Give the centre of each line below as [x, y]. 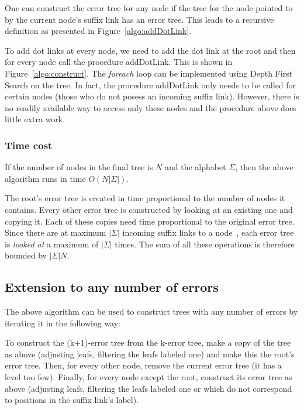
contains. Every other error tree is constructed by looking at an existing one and [149, 209]
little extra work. [35, 119]
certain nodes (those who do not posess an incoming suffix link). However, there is [152, 96]
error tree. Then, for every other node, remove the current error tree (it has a [143, 365]
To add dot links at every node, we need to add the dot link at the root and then [150, 50]
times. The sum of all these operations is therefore [205, 244]
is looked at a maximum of [52, 244]
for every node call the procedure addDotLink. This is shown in [119, 62]
